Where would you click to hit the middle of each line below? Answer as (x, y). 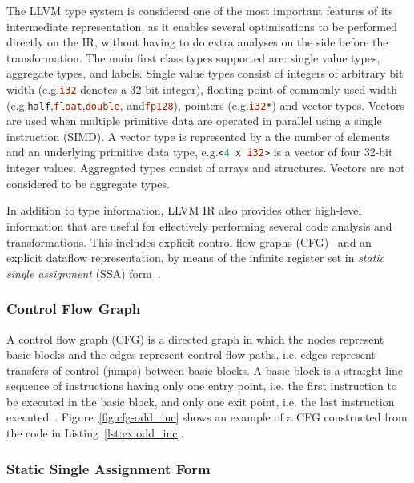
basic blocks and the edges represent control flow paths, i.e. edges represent (191, 354)
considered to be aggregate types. (88, 183)
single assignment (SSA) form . (84, 273)
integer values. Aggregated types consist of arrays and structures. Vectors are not (206, 168)
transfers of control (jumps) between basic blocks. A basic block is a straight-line (205, 370)
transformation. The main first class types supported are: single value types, (193, 57)
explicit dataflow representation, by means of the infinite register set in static (196, 258)
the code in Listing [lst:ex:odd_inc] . (95, 433)
